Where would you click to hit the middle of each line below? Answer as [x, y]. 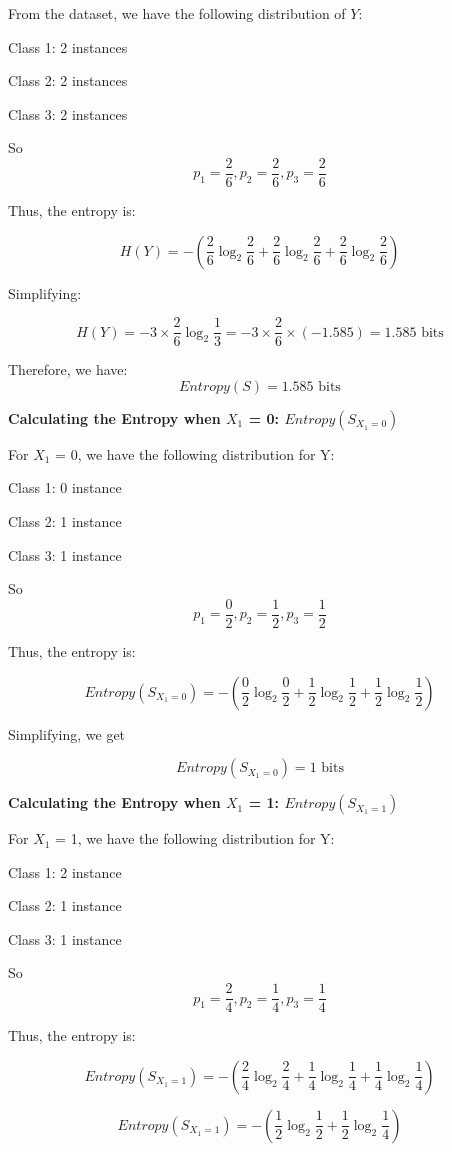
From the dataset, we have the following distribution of [177, 13]
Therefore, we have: [68, 369]
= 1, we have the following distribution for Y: [195, 838]
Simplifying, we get [67, 733]
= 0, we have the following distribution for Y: [195, 453]
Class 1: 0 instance [65, 487]
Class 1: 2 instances [68, 46]
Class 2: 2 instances [68, 80]
